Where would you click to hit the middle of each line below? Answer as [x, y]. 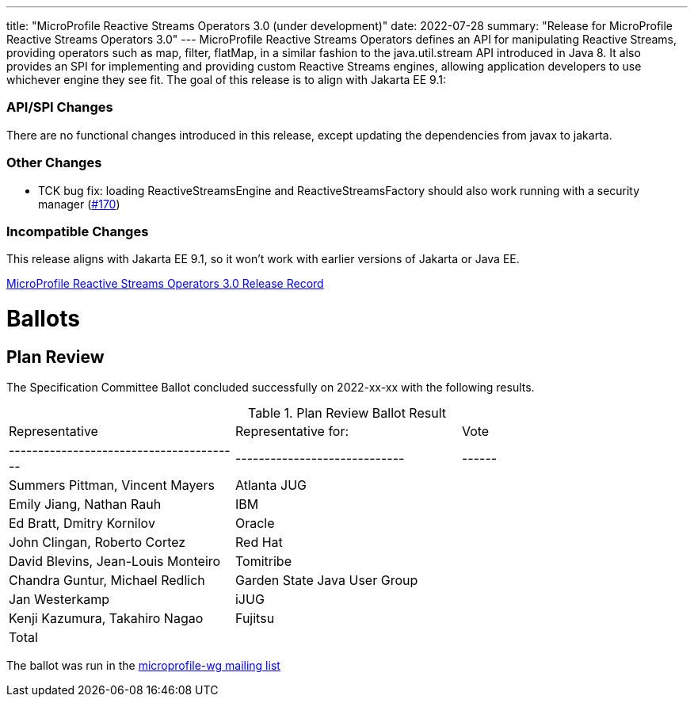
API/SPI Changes [60, 107]
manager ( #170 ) [79, 204]
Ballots [43, 319]
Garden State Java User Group [326, 581]
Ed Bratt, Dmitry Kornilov [82, 523]
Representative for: [292, 432]
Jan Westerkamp [59, 600]
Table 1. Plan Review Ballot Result [347, 413]
